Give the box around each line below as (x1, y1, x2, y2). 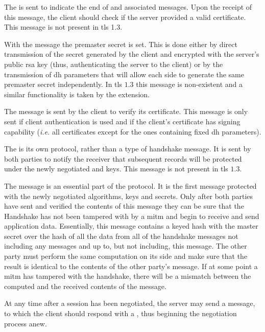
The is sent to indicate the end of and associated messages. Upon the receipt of (4, 2, 252, 12)
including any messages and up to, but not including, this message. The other (4, 240, 247, 251)
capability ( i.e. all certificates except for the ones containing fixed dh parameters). (4, 126, 261, 137)
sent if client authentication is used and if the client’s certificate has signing (4, 116, 240, 126)
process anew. (4, 318, 47, 328)
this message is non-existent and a (136, 79, 243, 90)
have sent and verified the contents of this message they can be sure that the (4, 201, 244, 211)
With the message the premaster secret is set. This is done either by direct (4, 38, 237, 49)
